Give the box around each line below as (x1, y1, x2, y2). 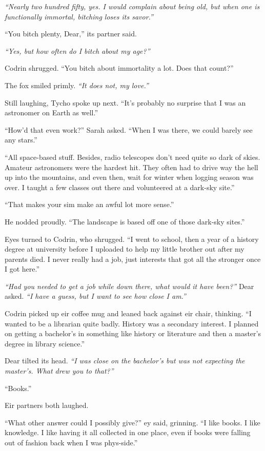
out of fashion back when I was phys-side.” (5, 437, 138, 447)
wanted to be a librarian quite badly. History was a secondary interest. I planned (5, 318, 259, 329)
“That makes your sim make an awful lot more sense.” (5, 199, 174, 210)
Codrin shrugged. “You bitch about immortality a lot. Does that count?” (5, 63, 234, 73)
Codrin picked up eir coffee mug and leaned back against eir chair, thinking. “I (5, 308, 252, 319)
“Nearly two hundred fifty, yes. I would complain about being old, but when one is (5, 1, 260, 11)
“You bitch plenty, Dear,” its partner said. (5, 28, 137, 39)
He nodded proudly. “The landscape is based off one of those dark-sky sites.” (5, 216, 245, 227)
